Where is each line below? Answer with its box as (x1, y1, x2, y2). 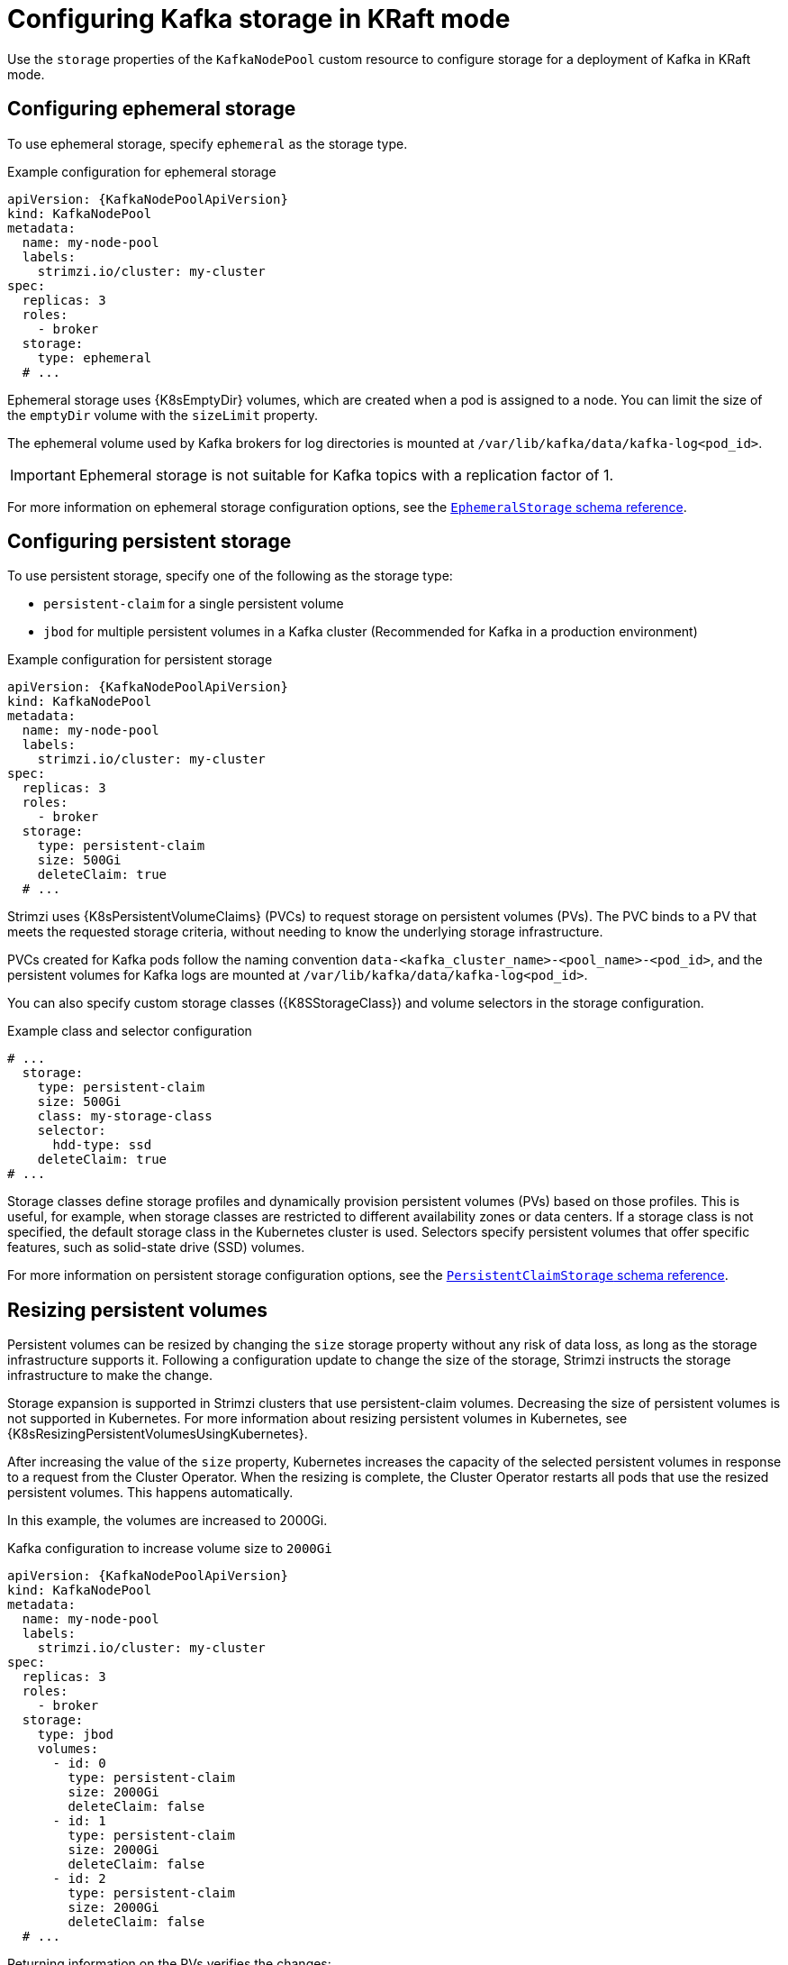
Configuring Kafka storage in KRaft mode (7, 4, 511, 34)
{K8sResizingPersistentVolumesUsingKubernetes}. (7, 1426, 308, 1442)
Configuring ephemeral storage (7, 97, 296, 121)
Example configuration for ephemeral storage (7, 163, 276, 179)
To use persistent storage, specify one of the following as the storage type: (7, 568, 453, 584)
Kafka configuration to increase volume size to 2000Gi (7, 1540, 332, 1557)
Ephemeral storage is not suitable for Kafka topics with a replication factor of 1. (78, 465, 614, 484)
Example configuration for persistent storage (7, 652, 273, 668)
